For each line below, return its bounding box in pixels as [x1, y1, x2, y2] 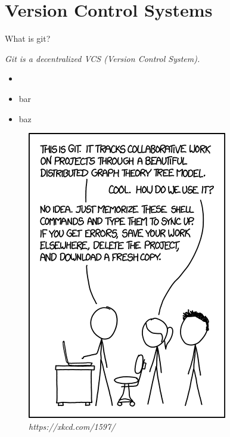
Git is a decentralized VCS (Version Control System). [5, 52, 200, 64]
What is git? [5, 32, 51, 45]
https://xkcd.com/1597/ [29, 420, 116, 432]
